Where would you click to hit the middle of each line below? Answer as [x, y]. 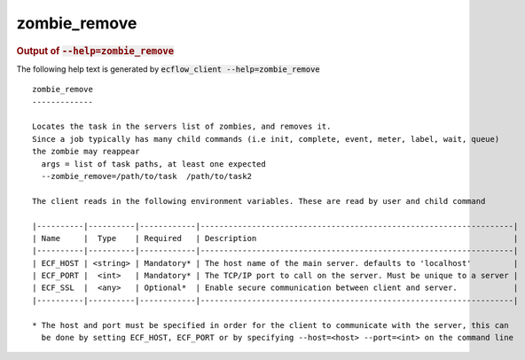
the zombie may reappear [86, 152]
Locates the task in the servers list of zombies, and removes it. [182, 127]
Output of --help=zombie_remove [95, 51]
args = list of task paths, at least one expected [153, 164]
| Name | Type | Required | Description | [275, 238]
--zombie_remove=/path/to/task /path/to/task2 [147, 176]
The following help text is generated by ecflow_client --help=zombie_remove [168, 69]
